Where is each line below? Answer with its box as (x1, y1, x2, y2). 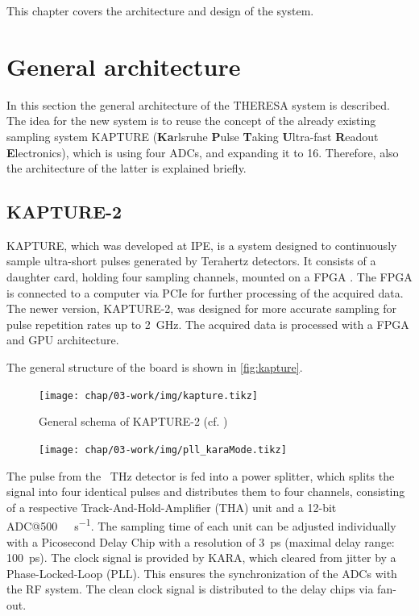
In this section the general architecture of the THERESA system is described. (6, 96, 390, 113)
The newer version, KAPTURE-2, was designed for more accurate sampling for (6, 300, 397, 317)
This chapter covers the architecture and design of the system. (6, 2, 314, 19)
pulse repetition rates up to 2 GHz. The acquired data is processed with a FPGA (6, 315, 409, 332)
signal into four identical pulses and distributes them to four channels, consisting (6, 483, 405, 500)
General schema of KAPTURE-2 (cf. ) (39, 413, 228, 430)
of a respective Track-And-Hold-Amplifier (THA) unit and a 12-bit (6, 498, 337, 515)
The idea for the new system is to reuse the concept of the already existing (6, 112, 376, 129)
